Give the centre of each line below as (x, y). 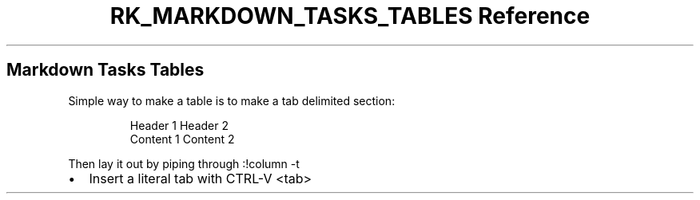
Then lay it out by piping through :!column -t (184, 163)
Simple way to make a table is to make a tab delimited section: (232, 100)
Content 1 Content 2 (182, 139)
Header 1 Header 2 (179, 125)
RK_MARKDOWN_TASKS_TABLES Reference (350, 16)
